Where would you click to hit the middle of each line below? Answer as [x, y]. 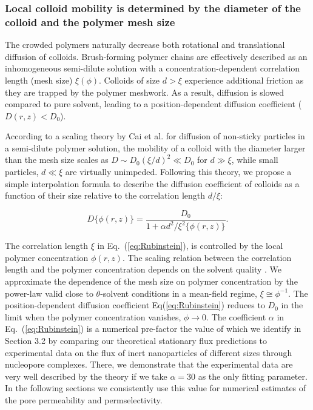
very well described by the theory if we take [86, 376]
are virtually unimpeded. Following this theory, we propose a [178, 172]
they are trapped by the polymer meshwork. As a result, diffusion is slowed [144, 92]
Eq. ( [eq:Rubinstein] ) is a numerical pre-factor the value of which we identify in [153, 329]
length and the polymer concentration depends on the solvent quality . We [143, 269]
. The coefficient [236, 316]
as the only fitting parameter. [253, 376]
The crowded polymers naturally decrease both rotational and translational [145, 45]
